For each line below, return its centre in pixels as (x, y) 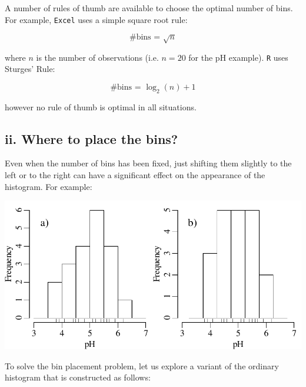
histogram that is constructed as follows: (78, 377)
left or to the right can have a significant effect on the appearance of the (135, 175)
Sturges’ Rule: (30, 69)
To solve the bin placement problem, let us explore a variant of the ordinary (142, 365)
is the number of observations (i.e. (97, 57)
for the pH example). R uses (238, 57)
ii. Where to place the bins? (92, 138)
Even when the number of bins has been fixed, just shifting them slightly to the (148, 163)
